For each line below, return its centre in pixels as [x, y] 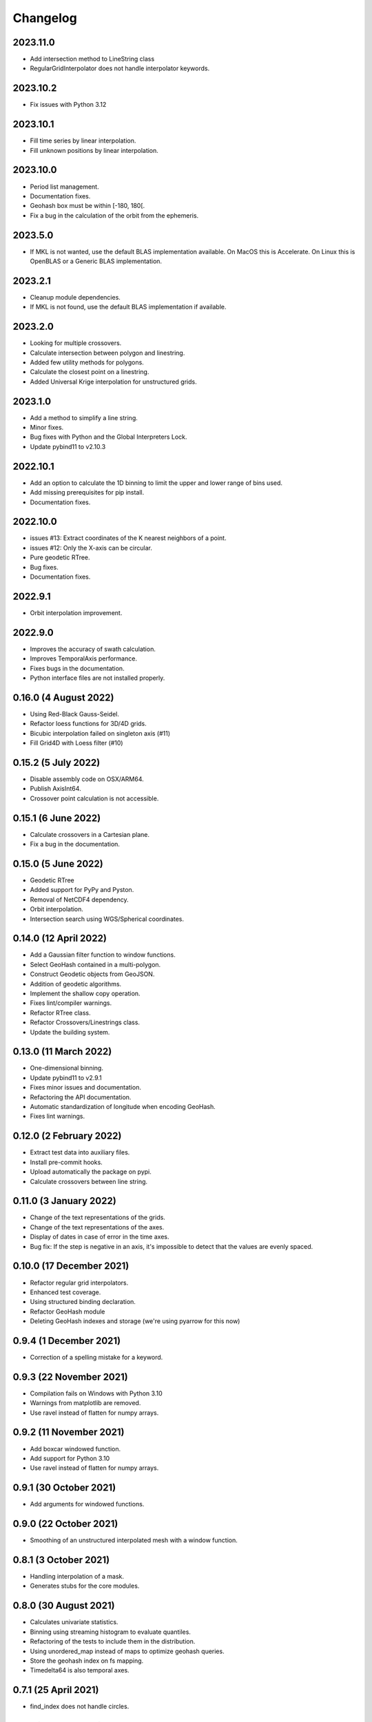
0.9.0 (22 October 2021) [65, 1524]
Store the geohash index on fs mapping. [87, 1661]
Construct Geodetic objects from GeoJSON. [92, 974]
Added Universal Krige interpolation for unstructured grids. [113, 382]
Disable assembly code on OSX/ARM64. [87, 779]
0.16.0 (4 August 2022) [63, 697]
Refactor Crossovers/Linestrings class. [85, 1022]
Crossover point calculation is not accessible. [94, 798]
